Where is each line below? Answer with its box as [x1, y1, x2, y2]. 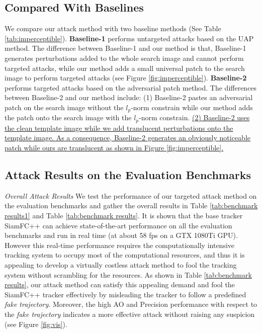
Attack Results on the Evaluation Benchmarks [5, 167, 251, 183]
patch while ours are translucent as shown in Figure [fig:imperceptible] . [5, 142, 224, 153]
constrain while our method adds [151, 102, 253, 112]
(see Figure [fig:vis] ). [5, 318, 67, 329]
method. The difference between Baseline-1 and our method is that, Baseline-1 [5, 43, 246, 53]
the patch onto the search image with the [5, 112, 132, 123]
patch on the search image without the [5, 102, 124, 112]
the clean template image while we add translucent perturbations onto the [5, 122, 233, 133]
